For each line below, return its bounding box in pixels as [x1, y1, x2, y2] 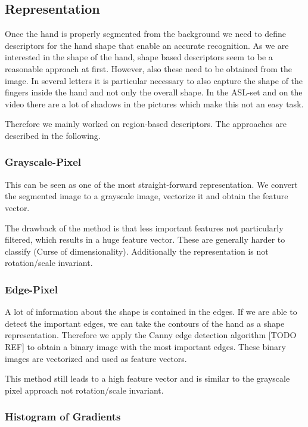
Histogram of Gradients [5, 409, 121, 424]
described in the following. [5, 129, 101, 141]
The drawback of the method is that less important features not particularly [5, 221, 284, 234]
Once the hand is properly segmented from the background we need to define [5, 27, 287, 40]
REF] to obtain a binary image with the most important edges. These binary [5, 340, 286, 352]
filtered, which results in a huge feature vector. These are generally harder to [5, 233, 285, 246]
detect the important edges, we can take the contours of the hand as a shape [5, 317, 285, 329]
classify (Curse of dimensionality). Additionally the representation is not [5, 245, 269, 257]
